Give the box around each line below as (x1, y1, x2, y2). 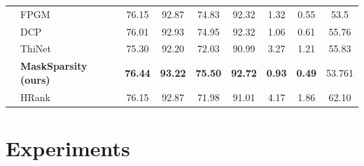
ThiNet (20, 41, 51, 56)
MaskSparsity (20, 59, 87, 73)
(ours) (20, 72, 50, 86)
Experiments (6, 134, 130, 162)
